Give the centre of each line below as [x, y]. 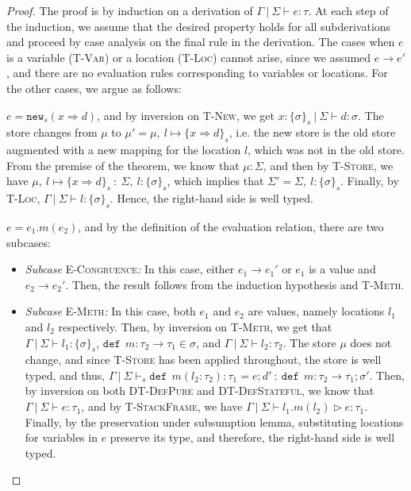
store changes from [52, 132]
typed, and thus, [65, 375]
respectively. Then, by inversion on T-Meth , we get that [195, 326]
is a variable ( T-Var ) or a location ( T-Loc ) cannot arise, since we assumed [189, 57]
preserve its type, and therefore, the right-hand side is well [252, 437]
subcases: [29, 242]
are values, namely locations [316, 311]
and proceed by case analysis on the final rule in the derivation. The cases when [201, 42]
